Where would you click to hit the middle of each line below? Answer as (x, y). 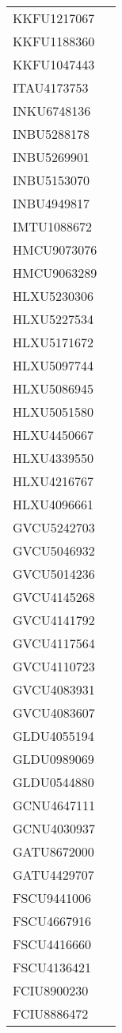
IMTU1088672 (53, 226)
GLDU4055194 (53, 736)
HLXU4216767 (53, 481)
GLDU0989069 (53, 759)
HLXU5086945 (53, 388)
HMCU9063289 (55, 273)
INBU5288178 (51, 134)
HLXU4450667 (53, 435)
